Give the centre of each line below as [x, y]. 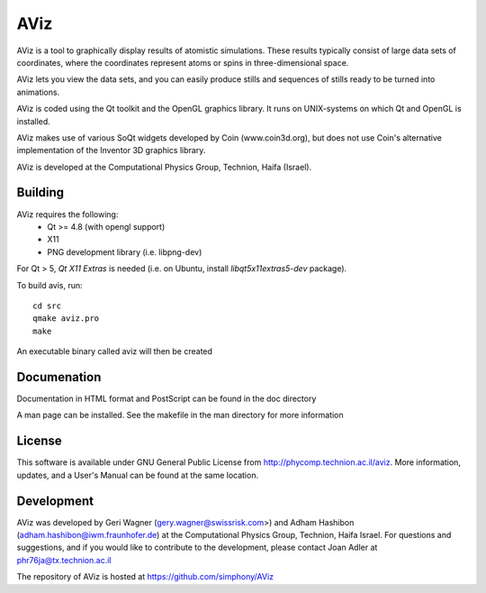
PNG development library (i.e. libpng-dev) [125, 251]
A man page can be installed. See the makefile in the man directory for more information [180, 415]
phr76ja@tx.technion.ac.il [64, 560]
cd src [47, 306]
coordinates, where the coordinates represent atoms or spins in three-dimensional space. [183, 62]
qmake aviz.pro [66, 319]
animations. [38, 92]
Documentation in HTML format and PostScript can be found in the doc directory [166, 398]
